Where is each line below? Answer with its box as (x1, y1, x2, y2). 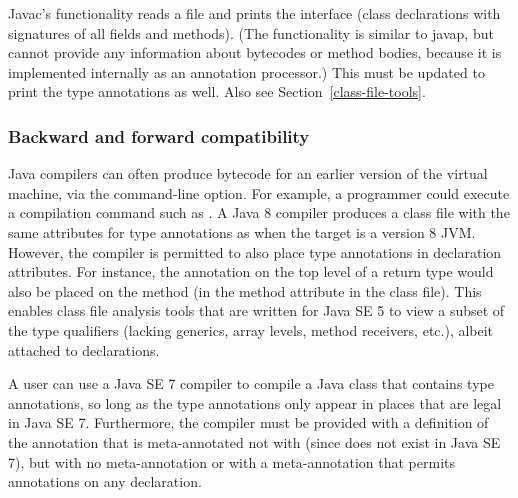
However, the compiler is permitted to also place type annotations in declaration (8, 241, 502, 262)
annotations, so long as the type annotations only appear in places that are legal (8, 392, 502, 413)
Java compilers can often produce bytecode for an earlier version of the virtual (8, 163, 488, 184)
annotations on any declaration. (8, 471, 202, 492)
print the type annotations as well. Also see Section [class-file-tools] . (8, 81, 426, 102)
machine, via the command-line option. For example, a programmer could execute (8, 182, 510, 203)
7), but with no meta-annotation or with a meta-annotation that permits (8, 451, 456, 472)
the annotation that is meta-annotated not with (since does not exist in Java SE (8, 431, 501, 452)
